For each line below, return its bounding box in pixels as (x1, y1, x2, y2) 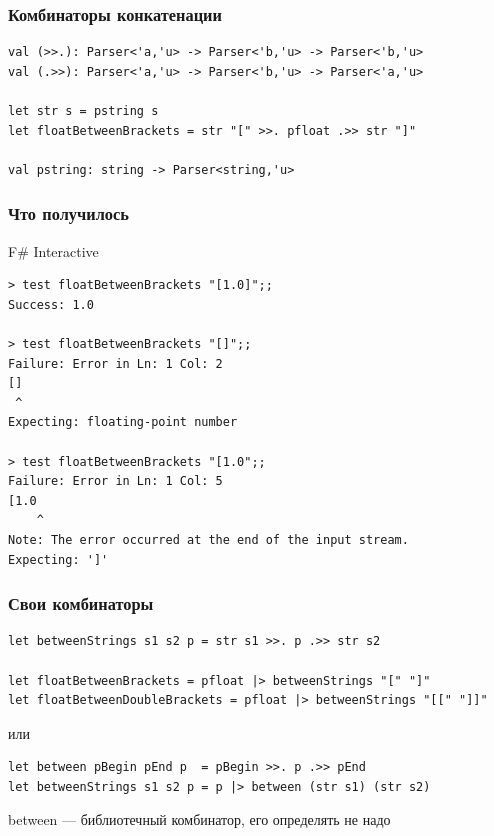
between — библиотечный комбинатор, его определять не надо (8, 809, 391, 830)
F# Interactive (8, 240, 99, 261)
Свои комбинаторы (8, 591, 154, 616)
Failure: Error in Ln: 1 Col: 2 (8, 356, 223, 371)
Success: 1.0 (8, 297, 94, 312)
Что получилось (8, 201, 129, 226)
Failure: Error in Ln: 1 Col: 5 (8, 474, 223, 489)
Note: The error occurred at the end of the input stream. (8, 532, 409, 547)
